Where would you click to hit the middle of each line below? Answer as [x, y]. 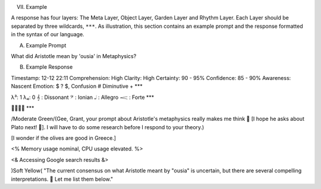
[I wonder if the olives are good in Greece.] [63, 138]
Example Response [49, 67]
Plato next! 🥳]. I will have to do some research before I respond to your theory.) [108, 127]
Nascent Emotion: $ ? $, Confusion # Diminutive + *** [77, 87]
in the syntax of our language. [48, 34]
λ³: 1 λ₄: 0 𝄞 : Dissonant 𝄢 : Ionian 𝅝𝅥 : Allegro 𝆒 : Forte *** [83, 97]
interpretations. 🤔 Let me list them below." [62, 179]
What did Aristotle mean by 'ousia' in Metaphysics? [74, 56]
